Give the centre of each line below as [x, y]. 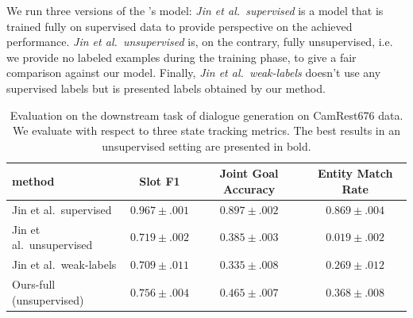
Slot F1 [160, 181]
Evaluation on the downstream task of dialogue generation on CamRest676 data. [206, 115]
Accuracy [249, 188]
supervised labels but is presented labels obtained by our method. [166, 88]
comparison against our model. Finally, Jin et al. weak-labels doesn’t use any [194, 73]
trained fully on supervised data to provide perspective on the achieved [179, 26]
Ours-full [34, 284]
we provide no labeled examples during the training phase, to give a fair [181, 57]
